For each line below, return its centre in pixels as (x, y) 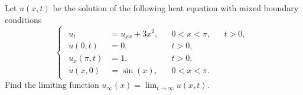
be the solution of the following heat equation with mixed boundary (176, 8)
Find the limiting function (52, 85)
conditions (23, 19)
